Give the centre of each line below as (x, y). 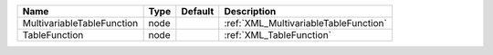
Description (250, 11)
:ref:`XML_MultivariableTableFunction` (305, 23)
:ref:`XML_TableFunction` (278, 35)
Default (198, 11)
